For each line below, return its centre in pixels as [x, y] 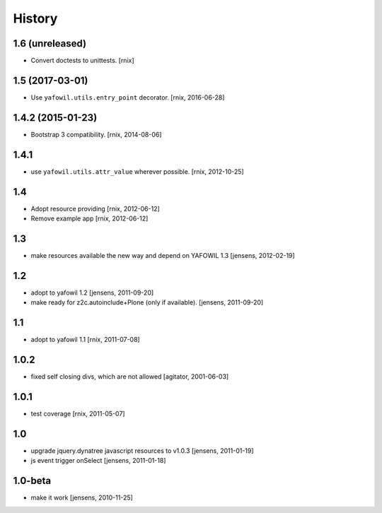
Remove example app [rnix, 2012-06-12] [89, 218]
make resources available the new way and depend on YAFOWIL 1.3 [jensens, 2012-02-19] [163, 255]
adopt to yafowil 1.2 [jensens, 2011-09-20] [92, 293]
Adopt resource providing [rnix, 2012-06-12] [95, 208]
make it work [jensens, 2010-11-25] [82, 497]
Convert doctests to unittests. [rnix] [82, 61]
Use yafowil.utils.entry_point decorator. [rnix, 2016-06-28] [128, 97]
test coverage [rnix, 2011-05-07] [78, 414]
